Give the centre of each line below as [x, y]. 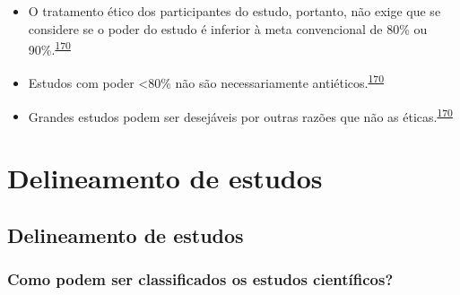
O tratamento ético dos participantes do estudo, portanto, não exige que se [234, 11]
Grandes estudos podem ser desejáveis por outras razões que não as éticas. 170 [240, 115]
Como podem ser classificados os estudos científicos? [200, 279]
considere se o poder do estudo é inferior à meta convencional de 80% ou [228, 28]
